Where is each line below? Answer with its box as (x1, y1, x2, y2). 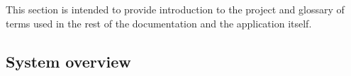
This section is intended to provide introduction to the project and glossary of (6, 2, 345, 16)
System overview (6, 50, 131, 72)
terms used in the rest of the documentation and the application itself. (6, 15, 312, 30)
